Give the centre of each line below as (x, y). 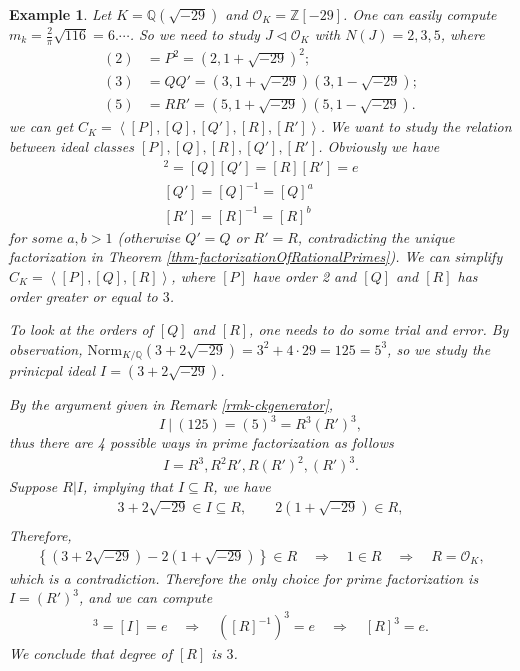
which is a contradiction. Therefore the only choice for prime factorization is (244, 577)
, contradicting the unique (376, 236)
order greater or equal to (83, 295)
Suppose (33, 486)
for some (36, 236)
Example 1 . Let (60, 14)
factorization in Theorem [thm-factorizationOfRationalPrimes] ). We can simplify (256, 256)
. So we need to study (194, 34)
